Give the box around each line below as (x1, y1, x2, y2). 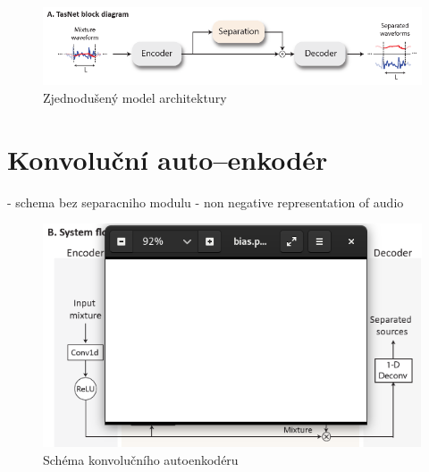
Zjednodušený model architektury (43, 88, 227, 106)
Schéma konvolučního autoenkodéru (43, 450, 239, 468)
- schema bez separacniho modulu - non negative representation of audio (7, 192, 404, 211)
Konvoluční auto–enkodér (7, 140, 328, 177)
